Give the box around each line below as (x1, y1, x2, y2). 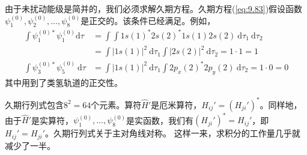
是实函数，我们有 (126, 114, 194, 126)
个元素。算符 (91, 98, 142, 111)
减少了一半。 (5, 139, 55, 151)
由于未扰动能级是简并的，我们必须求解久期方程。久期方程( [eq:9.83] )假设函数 (5, 2, 303, 14)
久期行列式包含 (5, 98, 64, 111)
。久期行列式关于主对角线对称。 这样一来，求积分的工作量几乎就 (45, 127, 300, 139)
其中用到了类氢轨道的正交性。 (5, 76, 123, 88)
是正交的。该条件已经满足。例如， (81, 14, 216, 26)
